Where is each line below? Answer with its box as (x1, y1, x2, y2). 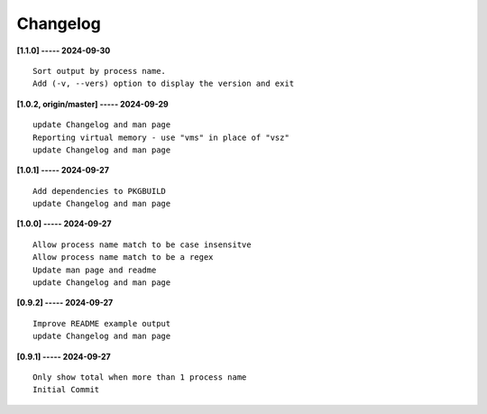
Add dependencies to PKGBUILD (32, 186, 167, 196)
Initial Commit (32, 384, 100, 395)
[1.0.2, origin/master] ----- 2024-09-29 (16, 98, 169, 109)
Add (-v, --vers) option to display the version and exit (32, 78, 295, 89)
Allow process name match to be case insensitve (32, 239, 252, 250)
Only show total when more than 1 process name (32, 372, 247, 382)
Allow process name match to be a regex (32, 253, 214, 262)
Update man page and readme (32, 264, 157, 275)
